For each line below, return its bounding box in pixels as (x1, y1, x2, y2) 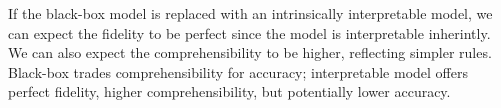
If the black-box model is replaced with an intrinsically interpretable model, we (8, 3, 493, 23)
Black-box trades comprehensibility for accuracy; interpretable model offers (8, 61, 468, 82)
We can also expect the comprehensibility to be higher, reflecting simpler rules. (8, 42, 492, 63)
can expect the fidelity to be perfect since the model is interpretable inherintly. (8, 22, 491, 43)
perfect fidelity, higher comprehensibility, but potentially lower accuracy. (8, 81, 451, 102)
